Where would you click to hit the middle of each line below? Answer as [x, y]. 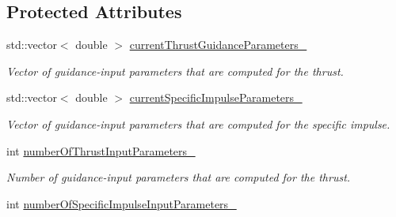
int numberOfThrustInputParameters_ [101, 150]
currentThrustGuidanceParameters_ [218, 45]
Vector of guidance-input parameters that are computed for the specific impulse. [198, 123]
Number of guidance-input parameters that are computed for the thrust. [179, 177]
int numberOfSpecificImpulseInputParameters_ [122, 203]
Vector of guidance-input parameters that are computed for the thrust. [175, 71]
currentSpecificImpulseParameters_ [216, 97]
